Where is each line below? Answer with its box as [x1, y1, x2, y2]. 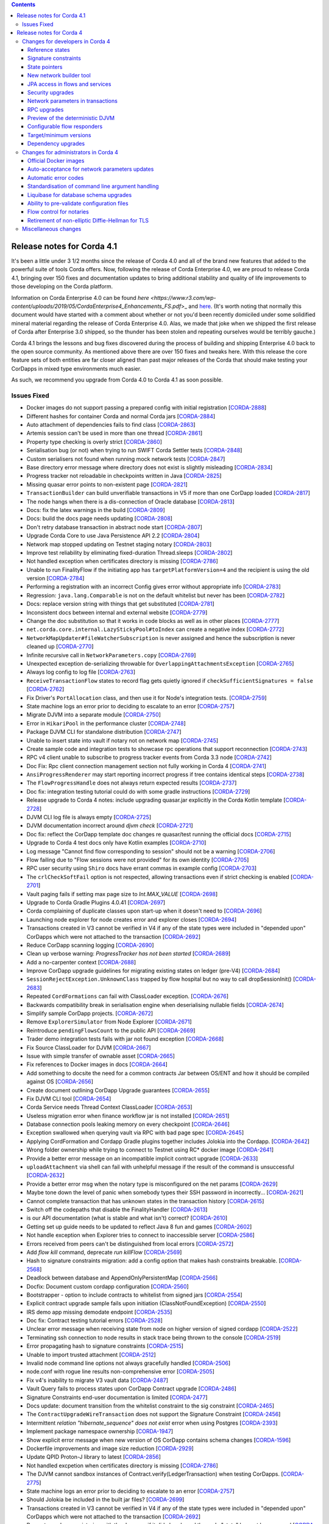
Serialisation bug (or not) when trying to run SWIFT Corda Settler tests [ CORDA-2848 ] [26, 447, 242, 454]
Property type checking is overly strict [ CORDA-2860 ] [26, 438, 163, 445]
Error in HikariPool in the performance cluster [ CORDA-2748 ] [26, 719, 186, 727]
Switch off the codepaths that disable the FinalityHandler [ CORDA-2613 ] [26, 1206, 208, 1213]
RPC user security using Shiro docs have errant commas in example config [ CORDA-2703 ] [26, 864, 257, 872]
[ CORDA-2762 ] [26, 686, 65, 693]
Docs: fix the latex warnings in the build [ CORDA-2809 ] [26, 506, 166, 513]
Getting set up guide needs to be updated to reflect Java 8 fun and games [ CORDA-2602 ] [26, 1223, 252, 1230]
